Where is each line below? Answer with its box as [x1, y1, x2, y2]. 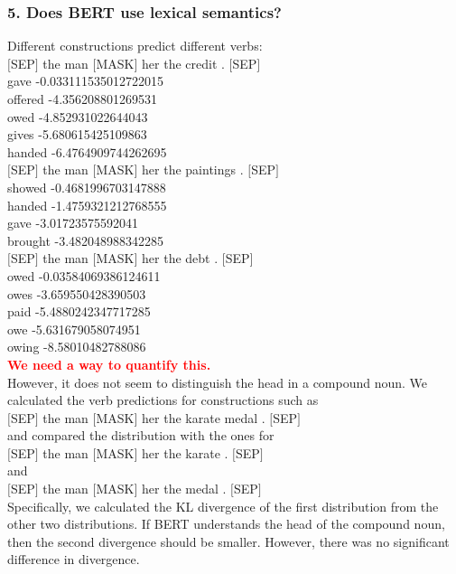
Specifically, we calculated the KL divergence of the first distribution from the [7, 496, 439, 515]
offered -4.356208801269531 [7, 89, 158, 108]
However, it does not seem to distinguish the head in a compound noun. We [7, 372, 428, 391]
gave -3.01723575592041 [7, 213, 139, 232]
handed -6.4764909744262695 [7, 142, 167, 161]
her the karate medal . [142, 408, 265, 427]
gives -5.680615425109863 [7, 125, 147, 144]
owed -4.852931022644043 [7, 107, 148, 126]
